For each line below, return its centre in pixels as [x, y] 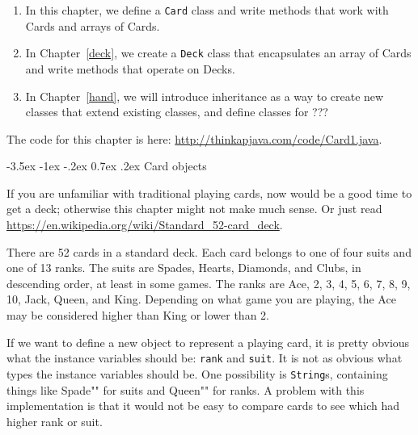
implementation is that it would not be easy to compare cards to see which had [203, 406]
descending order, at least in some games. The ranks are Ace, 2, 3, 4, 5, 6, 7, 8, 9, [209, 283]
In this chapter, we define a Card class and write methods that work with [207, 10]
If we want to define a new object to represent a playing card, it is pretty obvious [208, 342]
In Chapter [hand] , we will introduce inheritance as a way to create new [205, 96]
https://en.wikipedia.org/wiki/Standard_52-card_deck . [145, 225]
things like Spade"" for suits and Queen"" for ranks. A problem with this [186, 389]
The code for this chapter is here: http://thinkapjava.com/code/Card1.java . [194, 138]
